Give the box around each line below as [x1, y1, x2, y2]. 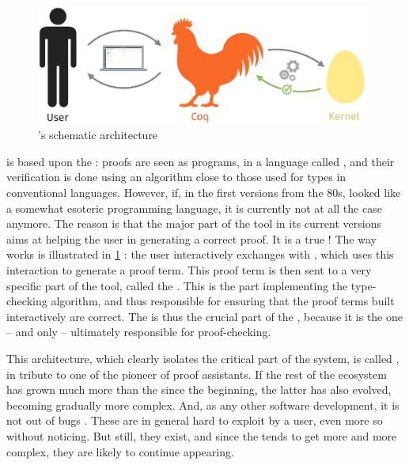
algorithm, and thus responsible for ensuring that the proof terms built [51, 293, 395, 309]
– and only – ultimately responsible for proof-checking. [6, 323, 271, 340]
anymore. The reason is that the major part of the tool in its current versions [6, 215, 381, 232]
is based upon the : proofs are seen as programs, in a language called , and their [6, 153, 395, 169]
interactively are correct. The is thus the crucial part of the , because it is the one [6, 308, 403, 324]
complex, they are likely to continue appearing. [6, 443, 234, 459]
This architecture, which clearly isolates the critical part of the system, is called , [6, 350, 400, 366]
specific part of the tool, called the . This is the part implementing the [6, 277, 348, 293]
